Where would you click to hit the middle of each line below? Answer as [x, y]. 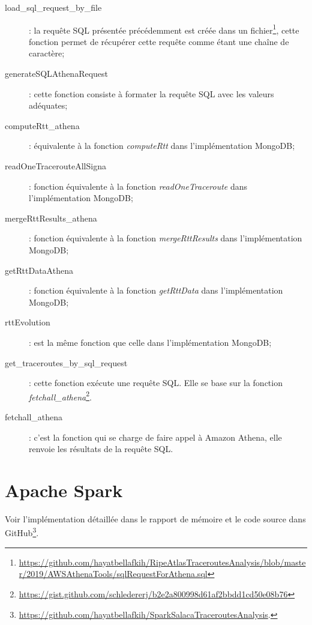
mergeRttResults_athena [51, 218]
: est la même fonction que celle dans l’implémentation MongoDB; [150, 342]
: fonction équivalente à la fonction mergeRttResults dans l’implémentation [166, 238]
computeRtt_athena [42, 125]
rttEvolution [28, 322]
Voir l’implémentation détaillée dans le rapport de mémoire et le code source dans [155, 518]
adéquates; [48, 105]
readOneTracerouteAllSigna [55, 166]
